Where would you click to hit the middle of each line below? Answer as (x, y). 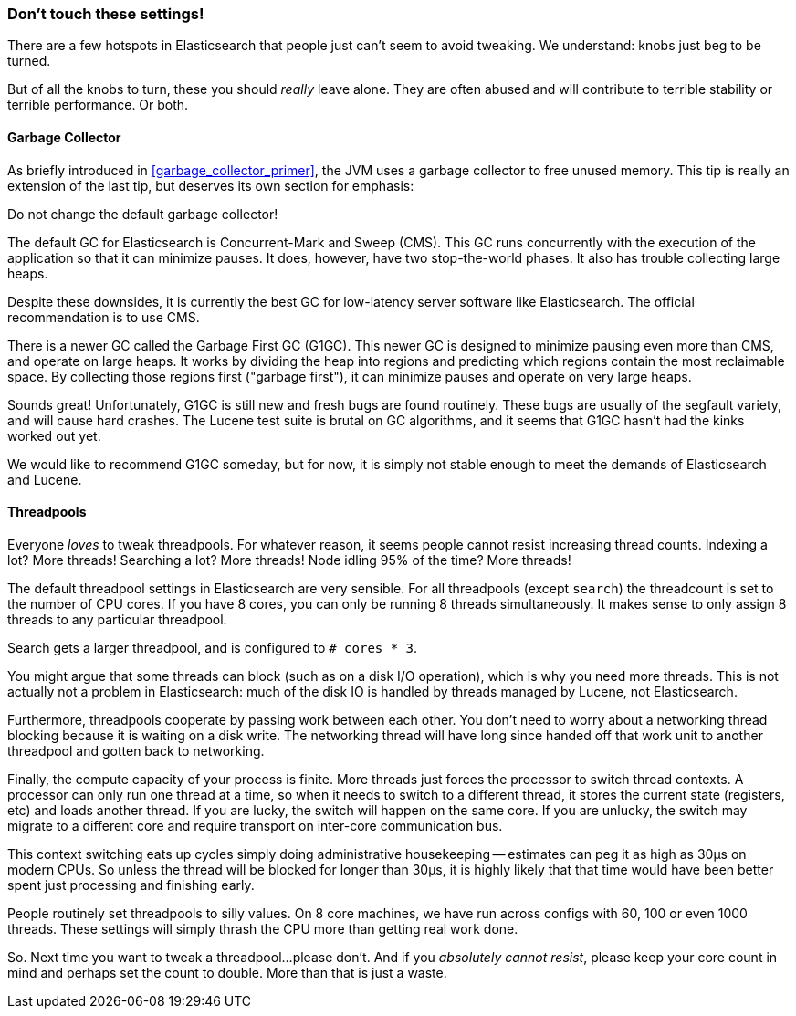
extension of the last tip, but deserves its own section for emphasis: (211, 185)
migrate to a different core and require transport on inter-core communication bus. (255, 825)
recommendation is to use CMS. (104, 317)
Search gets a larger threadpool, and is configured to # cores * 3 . (213, 647)
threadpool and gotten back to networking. (136, 750)
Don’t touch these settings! (106, 14)
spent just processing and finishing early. (131, 885)
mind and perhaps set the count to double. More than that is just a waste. (227, 972)
